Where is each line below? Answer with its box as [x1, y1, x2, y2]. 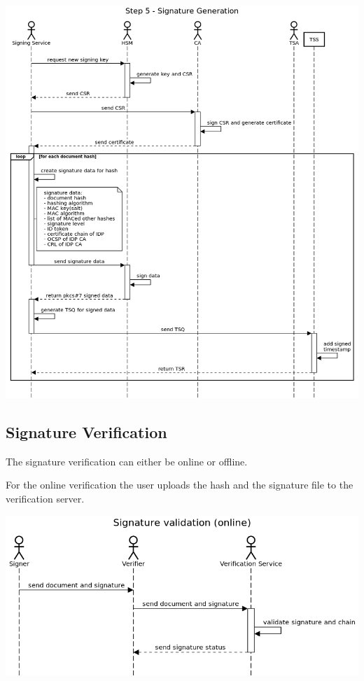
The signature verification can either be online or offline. [6, 454, 248, 468]
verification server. [6, 491, 85, 505]
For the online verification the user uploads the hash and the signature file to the [6, 477, 353, 492]
